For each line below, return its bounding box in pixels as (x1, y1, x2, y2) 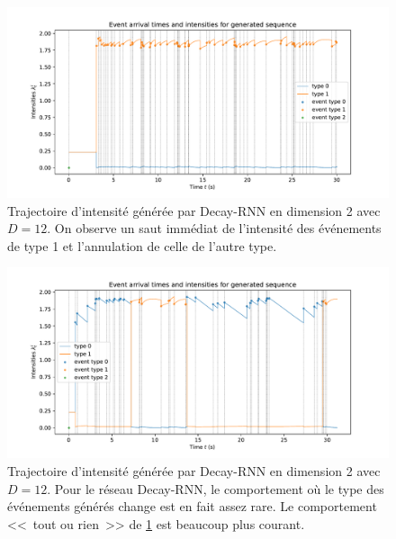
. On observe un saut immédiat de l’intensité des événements (47, 219, 382, 238)
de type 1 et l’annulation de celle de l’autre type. (7, 236, 277, 255)
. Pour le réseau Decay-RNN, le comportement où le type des (47, 479, 384, 498)
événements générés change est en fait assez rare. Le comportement (7, 497, 377, 516)
